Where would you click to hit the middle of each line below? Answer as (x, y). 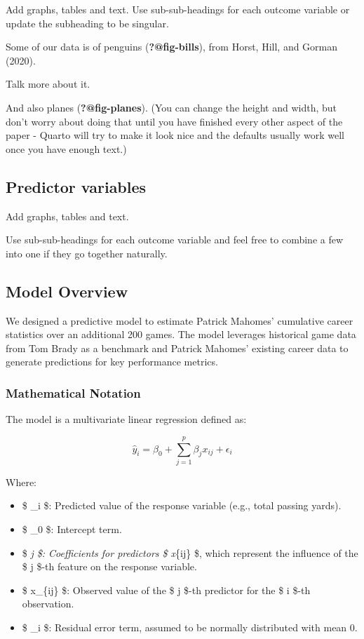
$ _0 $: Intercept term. (72, 529)
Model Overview (67, 291)
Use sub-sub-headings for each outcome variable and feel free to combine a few (175, 240)
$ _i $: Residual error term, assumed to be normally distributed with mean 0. (190, 627)
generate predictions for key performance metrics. (112, 362)
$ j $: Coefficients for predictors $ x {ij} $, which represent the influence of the (190, 552)
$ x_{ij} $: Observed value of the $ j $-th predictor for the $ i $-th (166, 590)
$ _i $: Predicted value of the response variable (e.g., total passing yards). (182, 505)
